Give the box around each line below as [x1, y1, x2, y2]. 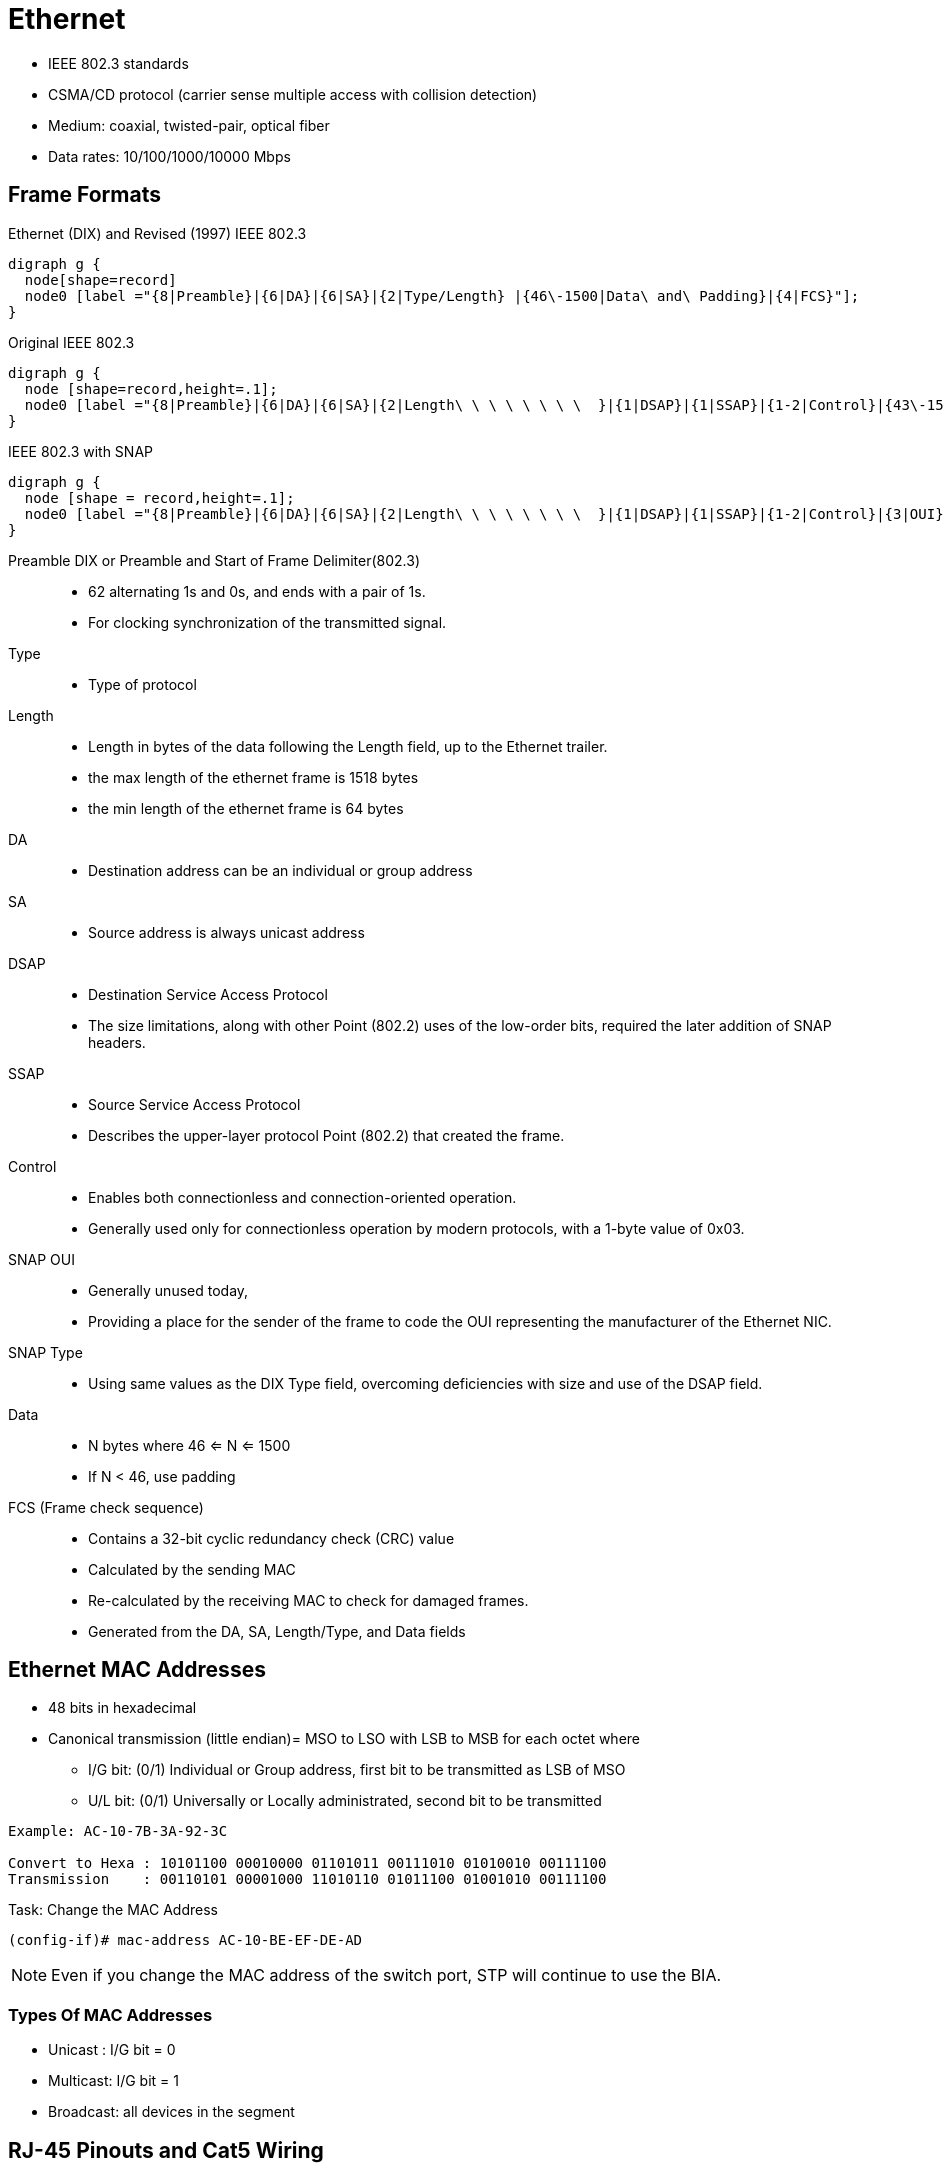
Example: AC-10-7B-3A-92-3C [8, 1823, 228, 1840]
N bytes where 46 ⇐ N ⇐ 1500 [88, 1436, 291, 1454]
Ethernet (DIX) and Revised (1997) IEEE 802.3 [8, 224, 307, 242]
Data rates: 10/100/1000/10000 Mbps [48, 147, 291, 165]
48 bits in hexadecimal [48, 1699, 197, 1717]
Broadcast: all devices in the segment [48, 2103, 295, 2121]
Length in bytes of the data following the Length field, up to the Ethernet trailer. [88, 737, 608, 755]
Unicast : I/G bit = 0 [48, 2041, 176, 2059]
